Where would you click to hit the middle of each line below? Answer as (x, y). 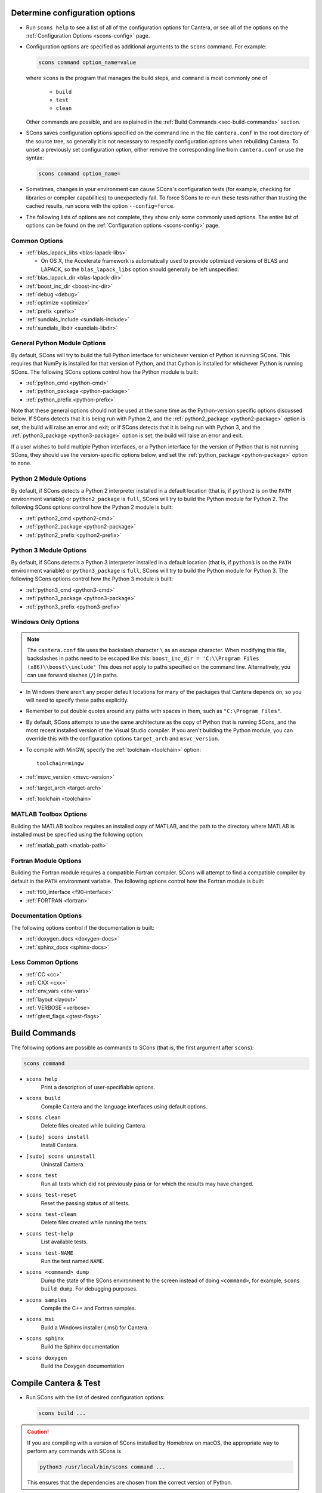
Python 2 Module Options (49, 479)
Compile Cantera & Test (56, 1383)
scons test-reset (51, 1195)
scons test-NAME (50, 1253)
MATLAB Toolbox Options (49, 814)
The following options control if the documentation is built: (83, 927)
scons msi (40, 1319)
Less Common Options (45, 963)
